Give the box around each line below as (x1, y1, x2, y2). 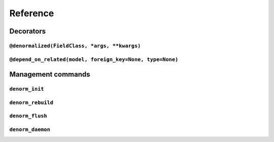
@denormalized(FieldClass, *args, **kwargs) (9, 42, 141, 49)
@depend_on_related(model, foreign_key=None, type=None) (9, 56, 179, 63)
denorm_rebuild (9, 99, 53, 106)
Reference (9, 8, 54, 19)
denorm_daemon (9, 126, 51, 133)
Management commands (9, 70, 91, 79)
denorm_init (9, 86, 44, 92)
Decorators (9, 27, 46, 35)
